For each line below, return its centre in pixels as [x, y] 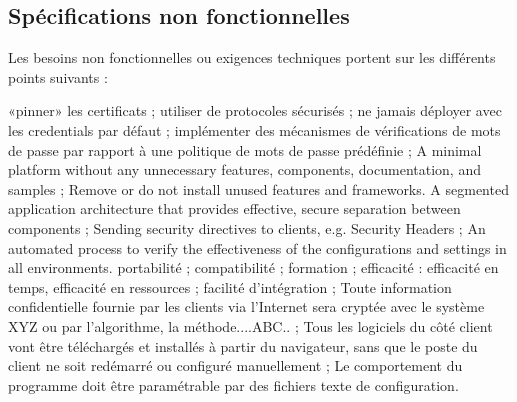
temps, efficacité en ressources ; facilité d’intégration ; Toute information [230, 286]
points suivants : [58, 76]
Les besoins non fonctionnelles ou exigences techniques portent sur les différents [252, 57]
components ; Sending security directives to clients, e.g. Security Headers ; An [247, 227]
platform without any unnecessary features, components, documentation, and [244, 169]
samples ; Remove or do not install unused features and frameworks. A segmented [258, 188]
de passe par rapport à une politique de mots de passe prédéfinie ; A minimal [245, 149]
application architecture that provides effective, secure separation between [234, 208]
